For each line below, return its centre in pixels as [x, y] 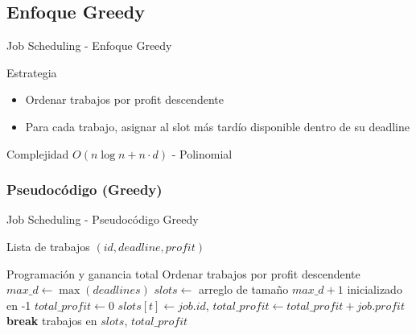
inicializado [375, 289]
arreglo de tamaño [244, 289]
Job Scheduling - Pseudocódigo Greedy [103, 219]
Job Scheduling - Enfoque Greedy [89, 45]
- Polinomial [202, 153]
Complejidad [38, 153]
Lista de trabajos [48, 246]
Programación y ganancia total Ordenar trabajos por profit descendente [183, 273]
